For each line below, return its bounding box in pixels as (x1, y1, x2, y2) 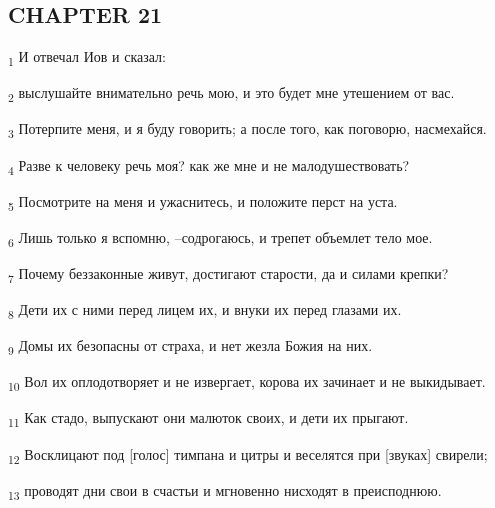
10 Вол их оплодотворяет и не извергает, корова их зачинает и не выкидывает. (8, 371, 486, 395)
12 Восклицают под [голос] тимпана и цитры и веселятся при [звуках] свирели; (8, 443, 488, 467)
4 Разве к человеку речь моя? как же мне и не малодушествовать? (8, 154, 410, 178)
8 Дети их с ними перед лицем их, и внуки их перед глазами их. (8, 299, 402, 322)
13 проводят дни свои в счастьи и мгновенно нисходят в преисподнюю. (8, 479, 442, 503)
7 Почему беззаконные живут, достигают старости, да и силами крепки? (8, 262, 449, 286)
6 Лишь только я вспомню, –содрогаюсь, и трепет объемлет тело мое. (8, 226, 433, 250)
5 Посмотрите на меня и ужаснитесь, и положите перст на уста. (8, 190, 398, 214)
